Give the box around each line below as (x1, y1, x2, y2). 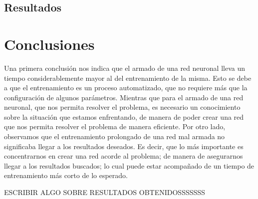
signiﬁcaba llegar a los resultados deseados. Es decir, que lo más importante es (4, 141, 244, 151)
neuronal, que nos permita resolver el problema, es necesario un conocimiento (4, 102, 241, 112)
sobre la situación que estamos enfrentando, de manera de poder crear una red (4, 111, 244, 122)
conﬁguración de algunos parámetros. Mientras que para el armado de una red (4, 92, 244, 102)
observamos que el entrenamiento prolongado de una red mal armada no (4, 131, 225, 142)
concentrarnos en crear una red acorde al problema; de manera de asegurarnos (4, 151, 243, 161)
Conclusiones (4, 33, 95, 54)
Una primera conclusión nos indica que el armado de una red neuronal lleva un (4, 62, 245, 73)
